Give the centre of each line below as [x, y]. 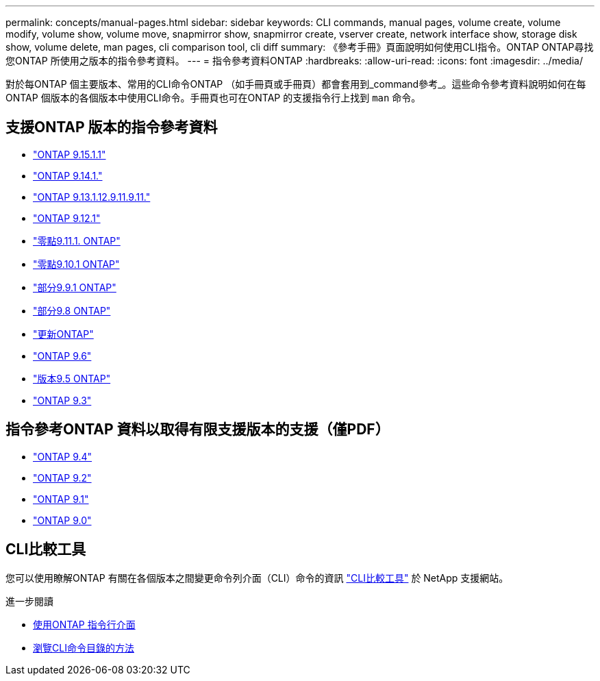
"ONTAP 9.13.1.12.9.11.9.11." [92, 197]
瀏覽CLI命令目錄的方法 [84, 647]
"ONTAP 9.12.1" [67, 218]
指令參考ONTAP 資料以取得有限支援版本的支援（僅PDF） [198, 430]
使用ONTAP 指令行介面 [84, 624]
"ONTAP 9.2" [62, 478]
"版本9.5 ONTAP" [72, 378]
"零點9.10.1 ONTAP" [76, 264]
